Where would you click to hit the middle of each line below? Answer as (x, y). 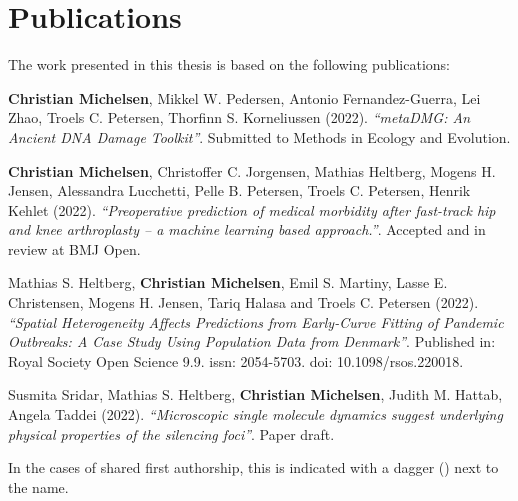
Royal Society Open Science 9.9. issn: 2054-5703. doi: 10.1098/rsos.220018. (236, 360)
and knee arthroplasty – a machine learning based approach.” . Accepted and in (247, 229)
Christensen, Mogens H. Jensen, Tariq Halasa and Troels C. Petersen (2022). (243, 302)
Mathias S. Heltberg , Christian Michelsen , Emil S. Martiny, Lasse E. (228, 282)
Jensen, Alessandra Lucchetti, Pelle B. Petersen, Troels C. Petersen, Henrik (239, 190)
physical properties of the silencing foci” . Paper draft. (171, 433)
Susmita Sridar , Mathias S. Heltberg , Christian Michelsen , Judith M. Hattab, (255, 394)
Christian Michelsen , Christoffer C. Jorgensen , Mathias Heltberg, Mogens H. (252, 170)
